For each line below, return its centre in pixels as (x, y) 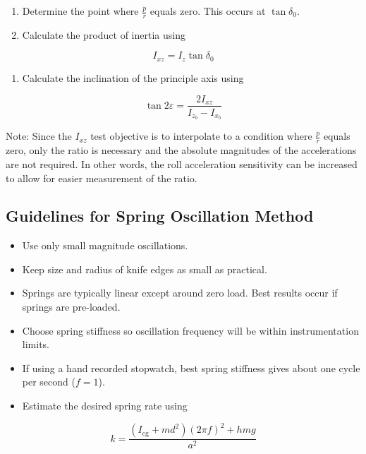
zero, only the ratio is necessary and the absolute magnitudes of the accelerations (181, 150)
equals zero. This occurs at (208, 11)
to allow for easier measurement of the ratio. (102, 178)
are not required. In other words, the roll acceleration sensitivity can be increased (182, 163)
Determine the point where (80, 11)
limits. (36, 344)
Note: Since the (39, 136)
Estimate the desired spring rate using (105, 406)
